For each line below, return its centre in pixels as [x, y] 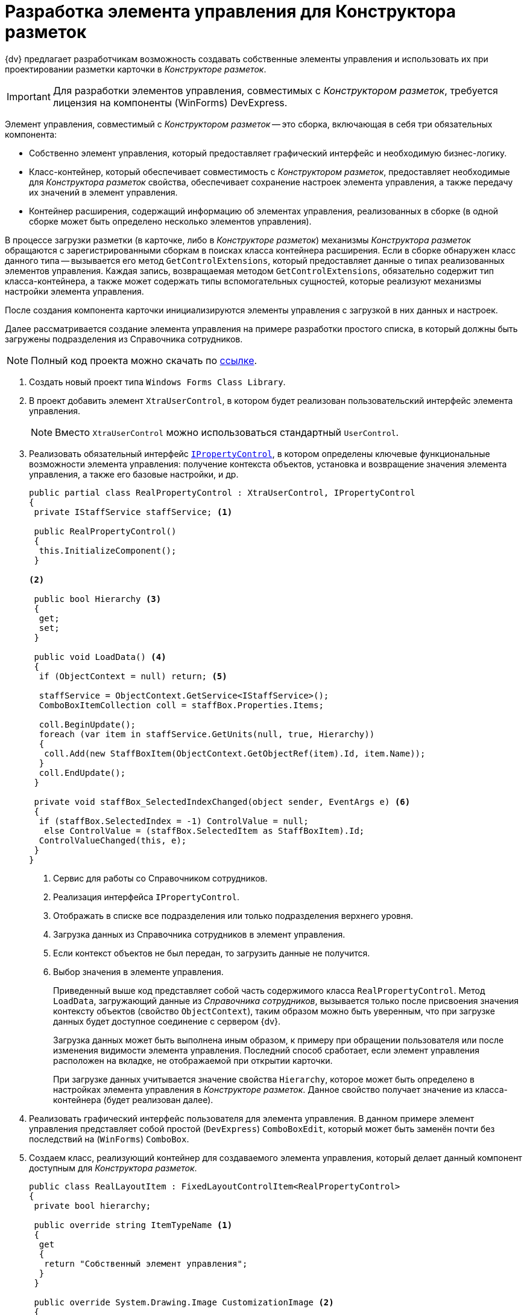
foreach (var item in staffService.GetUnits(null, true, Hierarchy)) [207, 734]
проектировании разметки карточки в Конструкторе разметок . [136, 69]
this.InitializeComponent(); [108, 550]
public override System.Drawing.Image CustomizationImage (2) [184, 1302]
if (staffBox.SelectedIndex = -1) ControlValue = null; [174, 821]
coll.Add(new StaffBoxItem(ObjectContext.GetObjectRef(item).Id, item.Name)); [235, 753]
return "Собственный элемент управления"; [146, 1263]
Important [29, 96]
